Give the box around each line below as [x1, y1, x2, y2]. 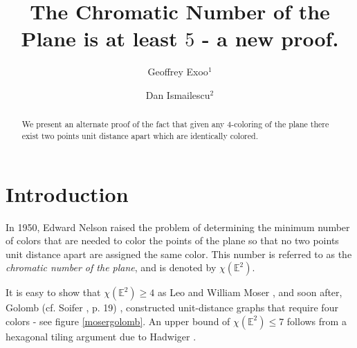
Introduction [6, 179, 129, 208]
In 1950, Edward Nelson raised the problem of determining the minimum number [6, 219, 350, 234]
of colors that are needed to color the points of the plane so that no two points [6, 233, 339, 248]
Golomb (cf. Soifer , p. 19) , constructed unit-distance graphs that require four [6, 300, 338, 315]
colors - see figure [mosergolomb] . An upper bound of [6, 313, 230, 328]
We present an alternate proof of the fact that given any [21, 118, 225, 130]
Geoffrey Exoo [147, 64, 208, 79]
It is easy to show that [6, 285, 101, 300]
